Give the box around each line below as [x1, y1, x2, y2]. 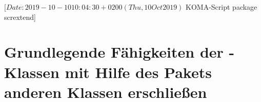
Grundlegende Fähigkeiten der [4, 41, 224, 62]
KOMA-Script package [186, 2, 257, 12]
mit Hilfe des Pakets [65, 61, 212, 82]
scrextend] [4, 11, 36, 22]
